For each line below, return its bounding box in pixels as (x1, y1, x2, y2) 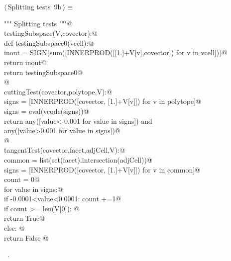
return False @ (4, 232, 49, 243)
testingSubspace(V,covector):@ (4, 28, 98, 38)
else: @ (4, 223, 25, 233)
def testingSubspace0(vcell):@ (4, 37, 94, 48)
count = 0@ (4, 174, 40, 184)
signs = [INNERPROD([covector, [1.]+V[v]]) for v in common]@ (4, 164, 201, 174)
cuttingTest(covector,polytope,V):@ (4, 86, 113, 96)
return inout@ (4, 57, 47, 67)
